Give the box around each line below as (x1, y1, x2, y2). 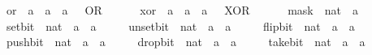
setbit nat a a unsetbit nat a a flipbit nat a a (6, 17, 355, 34)
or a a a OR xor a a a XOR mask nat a (6, 2, 358, 18)
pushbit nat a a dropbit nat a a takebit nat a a (6, 33, 366, 50)
